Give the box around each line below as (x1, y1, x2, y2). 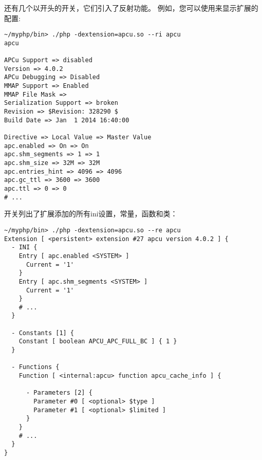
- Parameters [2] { (26, 389, 92, 397)
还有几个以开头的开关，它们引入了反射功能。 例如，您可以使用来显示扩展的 (4, 3, 258, 13)
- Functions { (11, 363, 60, 371)
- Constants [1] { (11, 329, 74, 337)
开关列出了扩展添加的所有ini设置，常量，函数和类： (4, 208, 178, 219)
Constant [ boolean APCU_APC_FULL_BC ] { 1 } (18, 338, 177, 345)
